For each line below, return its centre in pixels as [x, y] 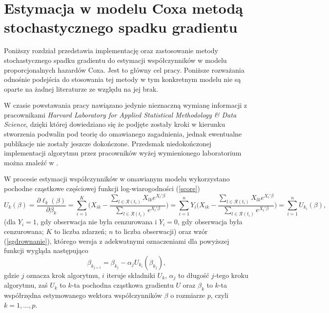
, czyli [219, 295]
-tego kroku [231, 275]
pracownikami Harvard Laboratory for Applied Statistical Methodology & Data [120, 114]
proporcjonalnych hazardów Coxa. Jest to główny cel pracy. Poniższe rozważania [124, 69]
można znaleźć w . [31, 162]
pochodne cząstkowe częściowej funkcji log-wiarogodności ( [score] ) [102, 188]
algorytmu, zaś [26, 285]
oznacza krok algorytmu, [63, 275]
